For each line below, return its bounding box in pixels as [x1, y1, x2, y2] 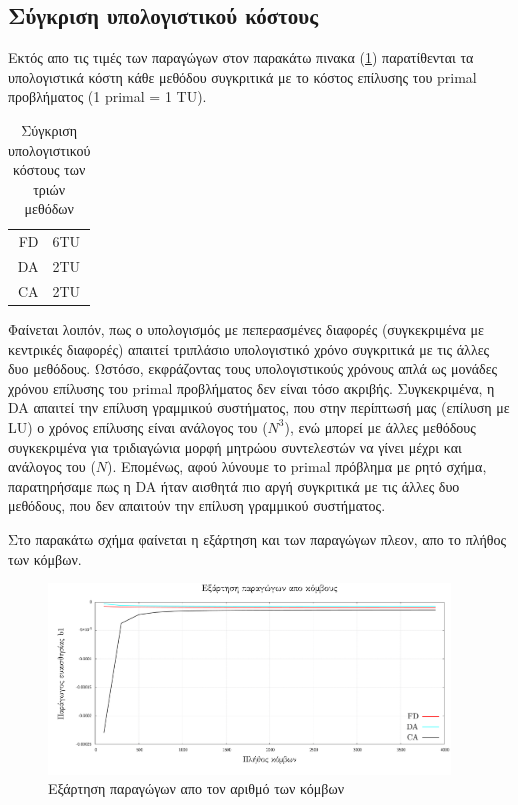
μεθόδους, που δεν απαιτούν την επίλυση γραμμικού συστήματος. [8, 495, 386, 516]
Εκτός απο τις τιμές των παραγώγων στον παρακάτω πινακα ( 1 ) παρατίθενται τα [8, 47, 474, 68]
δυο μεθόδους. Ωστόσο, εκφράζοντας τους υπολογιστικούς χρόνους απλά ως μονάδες [8, 358, 498, 379]
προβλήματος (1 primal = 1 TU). [8, 86, 207, 107]
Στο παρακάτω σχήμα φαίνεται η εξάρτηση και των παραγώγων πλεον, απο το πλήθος [8, 528, 506, 549]
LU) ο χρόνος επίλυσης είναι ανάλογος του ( [8, 416, 268, 437]
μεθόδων [24, 198, 74, 219]
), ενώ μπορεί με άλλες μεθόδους [284, 416, 476, 437]
